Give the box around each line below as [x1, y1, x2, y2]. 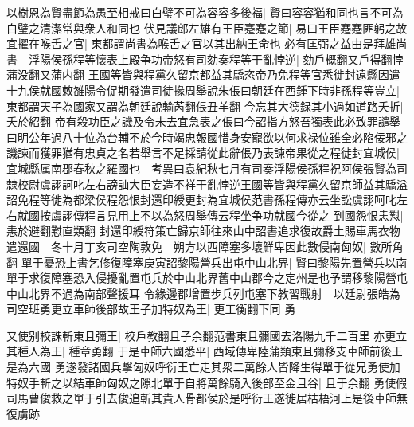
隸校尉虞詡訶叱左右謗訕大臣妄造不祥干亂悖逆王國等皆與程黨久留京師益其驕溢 [6, 175, 408, 192]
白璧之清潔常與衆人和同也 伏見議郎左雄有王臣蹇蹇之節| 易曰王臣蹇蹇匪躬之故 [6, 19, 408, 36]
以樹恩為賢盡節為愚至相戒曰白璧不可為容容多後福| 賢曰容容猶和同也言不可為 [6, 4, 404, 20]
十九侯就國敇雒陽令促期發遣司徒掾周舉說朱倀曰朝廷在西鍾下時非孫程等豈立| [6, 81, 400, 98]
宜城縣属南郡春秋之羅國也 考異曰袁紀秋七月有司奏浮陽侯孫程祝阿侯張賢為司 [6, 159, 408, 176]
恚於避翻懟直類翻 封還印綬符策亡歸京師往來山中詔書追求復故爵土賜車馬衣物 [6, 222, 400, 239]
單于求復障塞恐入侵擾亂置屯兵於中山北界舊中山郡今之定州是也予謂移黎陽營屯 [6, 269, 408, 286]
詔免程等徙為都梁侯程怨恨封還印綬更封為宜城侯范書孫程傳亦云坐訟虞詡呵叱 [6, 191, 396, 208]
